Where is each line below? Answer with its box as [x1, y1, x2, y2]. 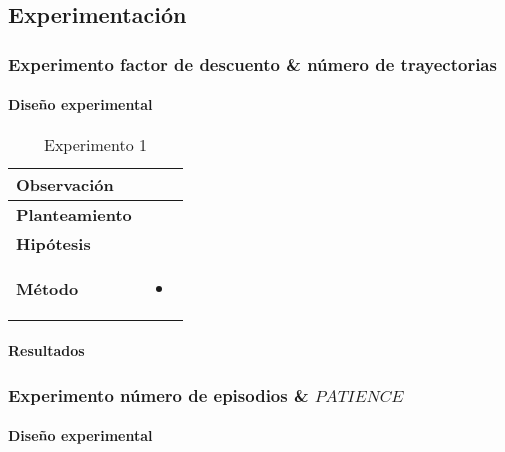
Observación [16, 173, 114, 197]
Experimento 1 [44, 133, 147, 157]
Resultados [8, 340, 85, 361]
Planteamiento [16, 203, 132, 227]
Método [16, 277, 79, 301]
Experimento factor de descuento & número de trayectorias [8, 51, 497, 76]
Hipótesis [16, 232, 91, 256]
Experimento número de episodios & [8, 382, 309, 407]
